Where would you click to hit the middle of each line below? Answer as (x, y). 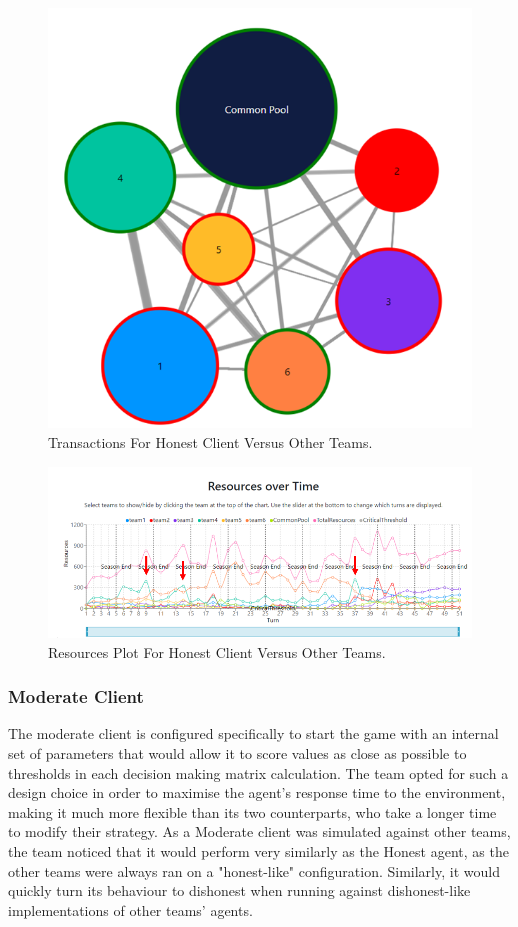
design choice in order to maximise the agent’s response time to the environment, (257, 792)
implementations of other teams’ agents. (130, 909)
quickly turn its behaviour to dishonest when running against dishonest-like (239, 890)
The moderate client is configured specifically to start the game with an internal (253, 733)
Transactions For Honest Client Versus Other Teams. (210, 442)
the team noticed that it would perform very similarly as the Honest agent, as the (258, 850)
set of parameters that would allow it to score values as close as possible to (237, 753)
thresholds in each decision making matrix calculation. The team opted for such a (258, 772)
